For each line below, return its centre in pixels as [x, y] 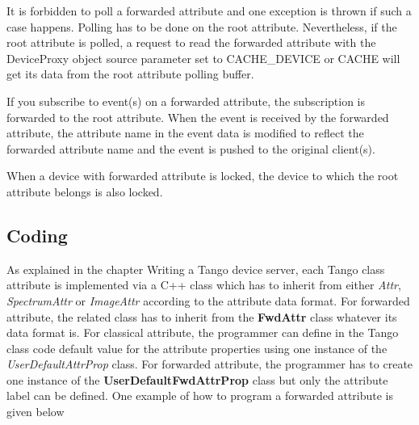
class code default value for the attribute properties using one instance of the [197, 348]
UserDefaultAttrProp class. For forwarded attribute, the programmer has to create [210, 364]
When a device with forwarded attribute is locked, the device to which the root [203, 176]
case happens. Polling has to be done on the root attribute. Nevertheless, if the [202, 26]
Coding [37, 235]
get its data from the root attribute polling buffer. [130, 74]
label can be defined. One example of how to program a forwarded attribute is [200, 396]
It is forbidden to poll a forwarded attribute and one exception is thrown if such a [209, 11]
